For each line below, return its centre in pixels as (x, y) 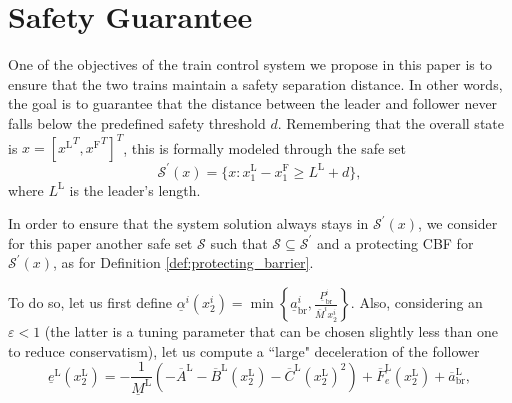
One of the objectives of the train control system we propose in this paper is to (250, 64)
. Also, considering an (416, 302)
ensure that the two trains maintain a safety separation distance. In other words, (255, 83)
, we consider (458, 223)
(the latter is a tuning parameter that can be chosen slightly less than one (271, 331)
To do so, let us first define (90, 302)
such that (239, 242)
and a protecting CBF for (395, 242)
